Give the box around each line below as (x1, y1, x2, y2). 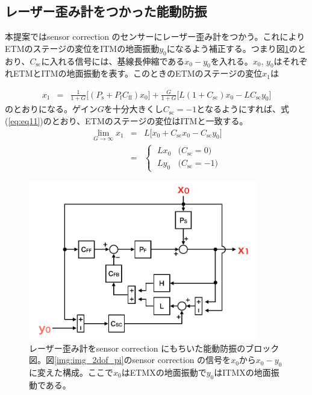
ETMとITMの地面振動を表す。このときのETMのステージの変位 (13, 67, 263, 80)
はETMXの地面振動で (121, 366, 207, 378)
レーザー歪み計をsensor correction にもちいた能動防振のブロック (29, 341, 279, 354)
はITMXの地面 (214, 366, 271, 378)
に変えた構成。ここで (29, 366, 113, 378)
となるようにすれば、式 (196, 103, 290, 115)
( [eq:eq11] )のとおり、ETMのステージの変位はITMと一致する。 (5, 114, 248, 127)
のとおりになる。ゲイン (5, 103, 98, 115)
